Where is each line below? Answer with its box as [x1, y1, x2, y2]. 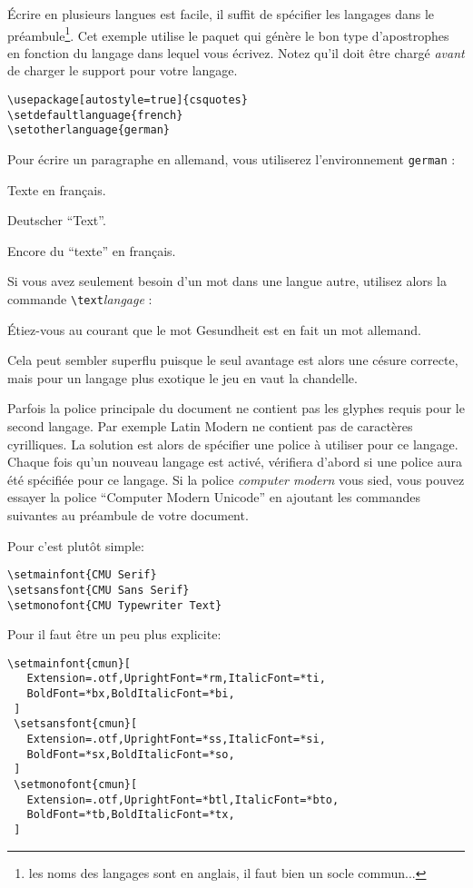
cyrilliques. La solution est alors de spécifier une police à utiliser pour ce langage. [7, 434, 458, 453]
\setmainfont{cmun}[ [7, 656, 132, 670]
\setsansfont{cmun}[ [14, 717, 138, 731]
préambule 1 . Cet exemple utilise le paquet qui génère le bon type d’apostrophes [7, 23, 449, 44]
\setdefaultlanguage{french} [7, 108, 183, 122]
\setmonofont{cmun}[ [14, 778, 138, 792]
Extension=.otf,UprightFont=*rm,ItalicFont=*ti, [26, 672, 326, 686]
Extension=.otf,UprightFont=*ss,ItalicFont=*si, [26, 733, 326, 746]
